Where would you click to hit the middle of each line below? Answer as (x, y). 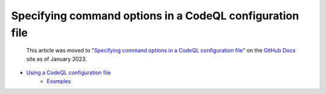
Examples (59, 81)
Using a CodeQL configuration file (69, 73)
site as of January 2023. (56, 59)
